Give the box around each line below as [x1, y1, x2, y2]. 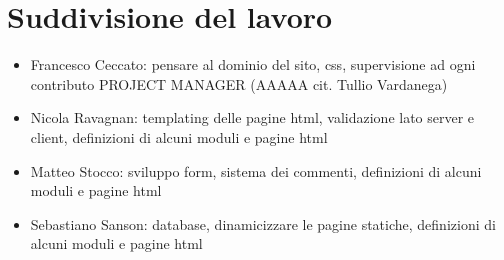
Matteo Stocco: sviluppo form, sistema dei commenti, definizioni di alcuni [30, 160, 482, 181]
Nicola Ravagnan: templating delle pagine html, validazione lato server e [30, 107, 475, 128]
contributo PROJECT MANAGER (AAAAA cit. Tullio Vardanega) [30, 73, 448, 94]
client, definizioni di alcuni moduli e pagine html [30, 126, 328, 147]
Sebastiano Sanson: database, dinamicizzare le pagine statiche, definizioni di [30, 213, 496, 234]
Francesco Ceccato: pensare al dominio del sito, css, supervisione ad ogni [30, 54, 476, 75]
